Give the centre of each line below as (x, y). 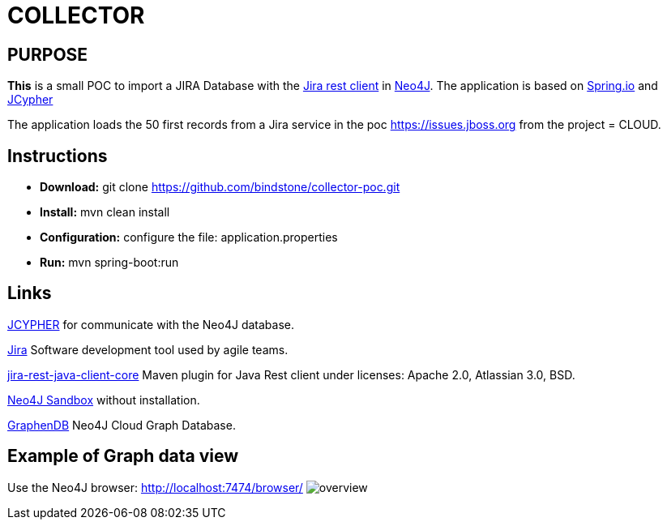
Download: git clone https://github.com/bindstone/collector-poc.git (220, 187)
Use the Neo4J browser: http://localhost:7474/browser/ (155, 487)
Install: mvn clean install (105, 212)
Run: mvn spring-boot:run (109, 263)
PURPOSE (48, 54)
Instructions (58, 156)
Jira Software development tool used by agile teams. (148, 349)
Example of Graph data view (123, 456)
